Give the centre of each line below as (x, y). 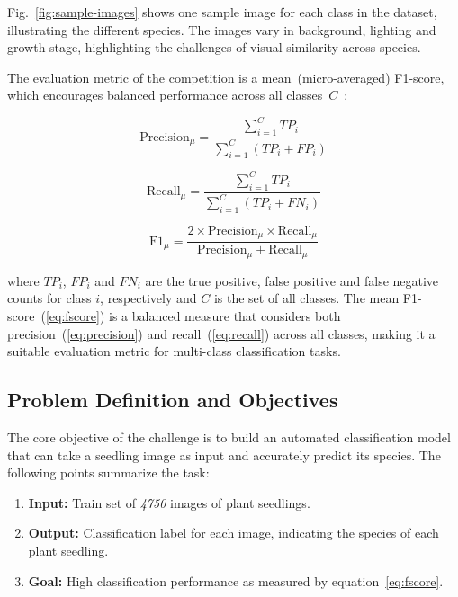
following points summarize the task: (108, 472)
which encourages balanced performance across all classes (165, 95)
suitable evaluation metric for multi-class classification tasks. (174, 351)
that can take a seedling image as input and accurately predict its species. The (224, 454)
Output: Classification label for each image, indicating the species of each (233, 533)
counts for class (49, 298)
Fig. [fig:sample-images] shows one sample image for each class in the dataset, (222, 12)
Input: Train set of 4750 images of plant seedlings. (169, 502)
